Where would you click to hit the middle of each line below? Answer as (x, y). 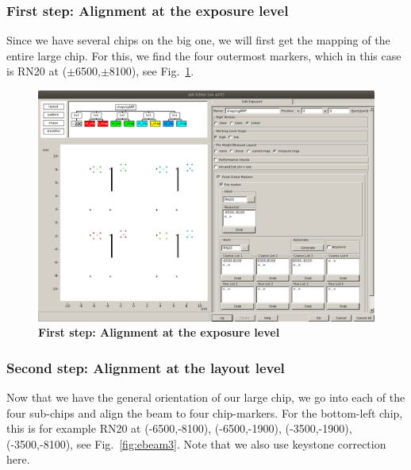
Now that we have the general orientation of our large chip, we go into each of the (206, 397)
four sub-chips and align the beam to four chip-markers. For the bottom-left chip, (205, 412)
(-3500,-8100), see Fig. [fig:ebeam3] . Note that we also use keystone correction (196, 443)
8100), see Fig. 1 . (152, 71)
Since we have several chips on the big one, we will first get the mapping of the (198, 40)
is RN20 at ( (37, 71)
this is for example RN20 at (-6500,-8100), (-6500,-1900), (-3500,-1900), (179, 428)
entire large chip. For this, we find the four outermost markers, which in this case (204, 55)
